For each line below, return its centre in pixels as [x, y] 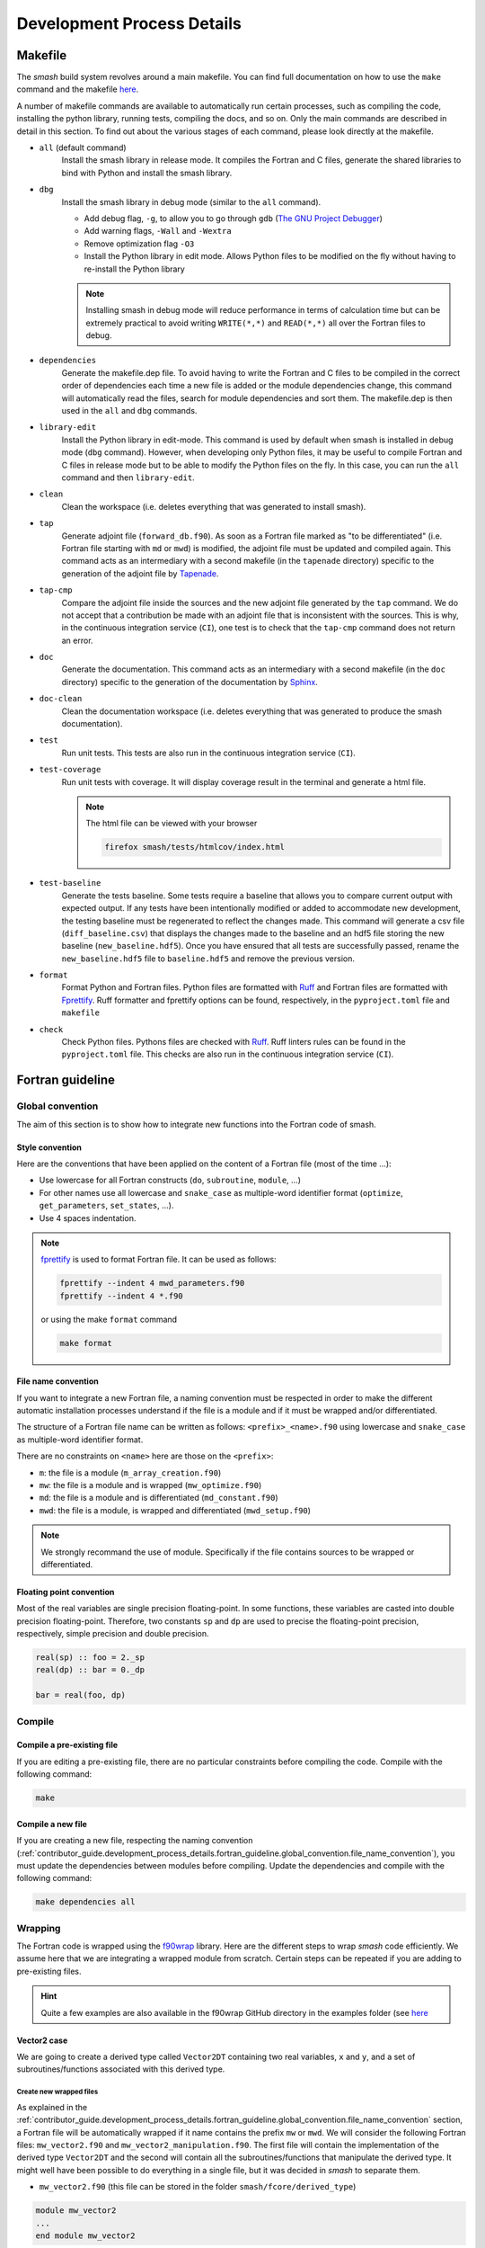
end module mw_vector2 [85, 2235]
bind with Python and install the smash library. [147, 173]
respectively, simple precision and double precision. [113, 1634]
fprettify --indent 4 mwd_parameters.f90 [152, 1283]
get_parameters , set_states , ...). [106, 1206]
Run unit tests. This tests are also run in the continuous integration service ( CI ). [209, 753]
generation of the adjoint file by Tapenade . [140, 573]
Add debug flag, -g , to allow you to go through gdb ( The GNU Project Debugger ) [234, 218]
